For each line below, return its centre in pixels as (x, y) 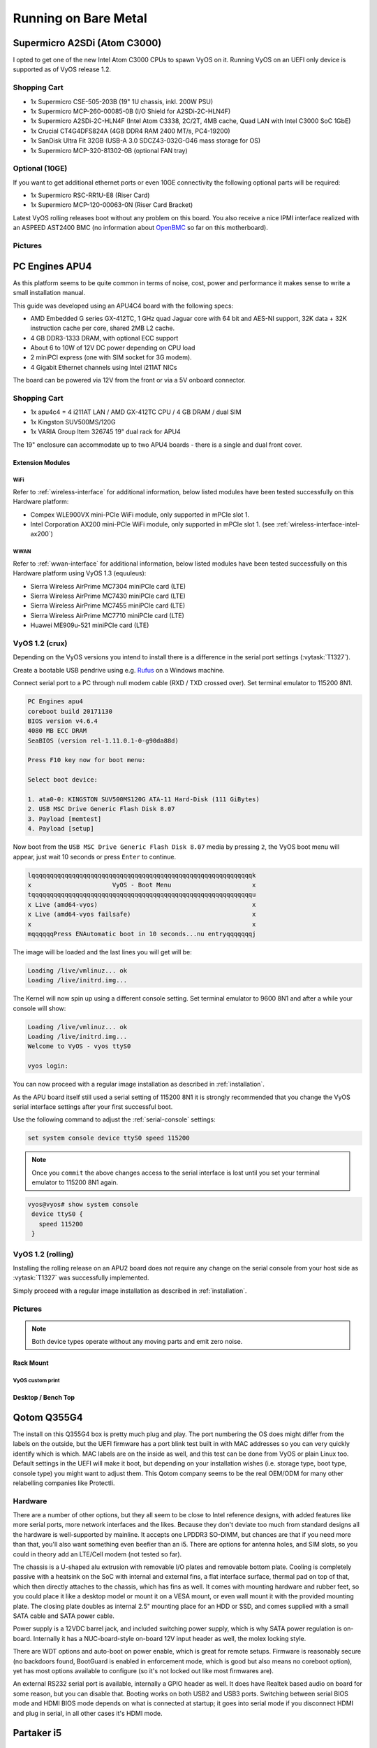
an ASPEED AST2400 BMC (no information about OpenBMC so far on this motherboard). (140, 228)
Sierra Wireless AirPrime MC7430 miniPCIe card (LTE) (108, 596)
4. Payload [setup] (61, 829)
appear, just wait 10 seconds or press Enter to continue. (95, 857)
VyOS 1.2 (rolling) (43, 1254)
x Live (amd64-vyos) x (142, 904)
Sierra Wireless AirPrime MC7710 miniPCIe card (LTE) (108, 615)
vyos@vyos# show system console (83, 1205)
